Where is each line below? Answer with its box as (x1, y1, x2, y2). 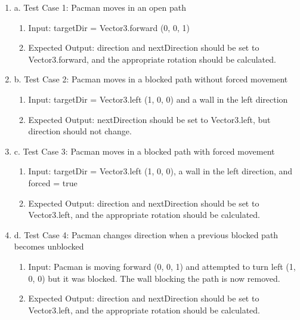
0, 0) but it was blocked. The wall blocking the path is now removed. (28, 272, 280, 284)
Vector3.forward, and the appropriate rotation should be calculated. (28, 53, 276, 65)
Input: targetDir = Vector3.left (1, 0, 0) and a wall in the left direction (28, 93, 288, 105)
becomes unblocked (14, 240, 84, 253)
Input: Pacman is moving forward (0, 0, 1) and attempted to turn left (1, (28, 260, 296, 272)
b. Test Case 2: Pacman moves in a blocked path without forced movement (14, 73, 288, 85)
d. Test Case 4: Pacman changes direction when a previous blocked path (14, 228, 279, 241)
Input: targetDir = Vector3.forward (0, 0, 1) (28, 21, 190, 33)
